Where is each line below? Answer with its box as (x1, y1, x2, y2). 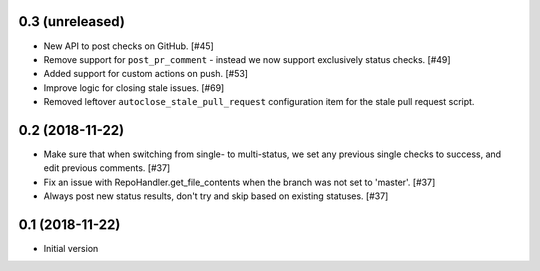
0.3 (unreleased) (18, 13, 125, 30)
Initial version (43, 243, 99, 255)
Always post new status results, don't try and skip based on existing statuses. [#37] (43, 190, 389, 202)
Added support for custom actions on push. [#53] (43, 68, 249, 80)
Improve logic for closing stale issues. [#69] (43, 81, 225, 94)
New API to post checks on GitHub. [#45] (43, 40, 214, 52)
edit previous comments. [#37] (43, 162, 171, 174)
